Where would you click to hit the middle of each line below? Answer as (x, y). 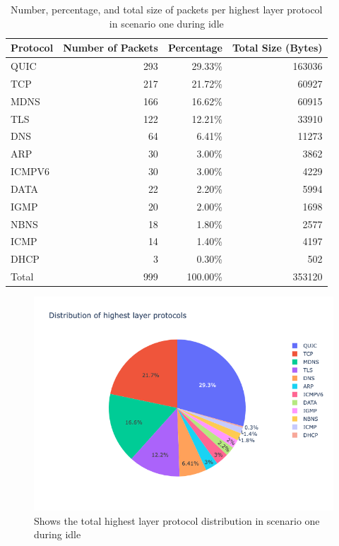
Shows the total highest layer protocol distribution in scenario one (177, 520)
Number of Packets (111, 48)
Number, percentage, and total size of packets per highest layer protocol (167, 9)
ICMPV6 (30, 171)
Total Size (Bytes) (278, 48)
